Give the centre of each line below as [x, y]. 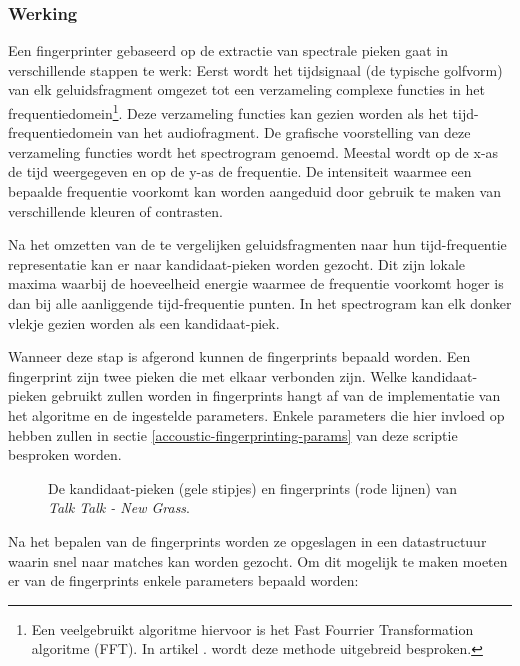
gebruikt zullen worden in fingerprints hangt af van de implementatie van [276, 395]
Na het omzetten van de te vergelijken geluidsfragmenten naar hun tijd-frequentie [257, 244]
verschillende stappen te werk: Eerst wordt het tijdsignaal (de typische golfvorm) [255, 69]
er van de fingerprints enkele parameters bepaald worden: [183, 580]
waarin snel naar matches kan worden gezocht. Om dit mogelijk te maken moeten [258, 560]
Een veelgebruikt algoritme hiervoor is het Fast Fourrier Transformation [252, 628]
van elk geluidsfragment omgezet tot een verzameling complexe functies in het [246, 89]
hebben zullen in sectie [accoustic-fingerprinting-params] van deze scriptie [233, 434]
